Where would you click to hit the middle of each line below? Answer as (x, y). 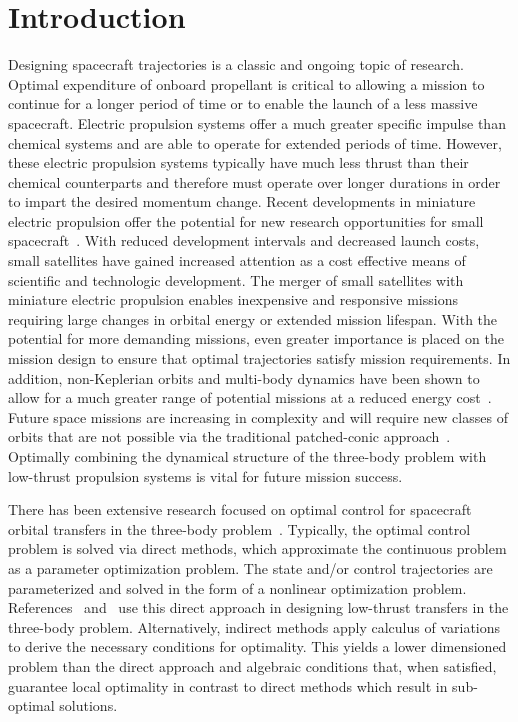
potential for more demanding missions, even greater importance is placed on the (256, 338)
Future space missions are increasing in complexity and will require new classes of (258, 416)
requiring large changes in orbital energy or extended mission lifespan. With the (253, 318)
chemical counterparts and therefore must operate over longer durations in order (254, 181)
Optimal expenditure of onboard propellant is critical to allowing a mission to (246, 83)
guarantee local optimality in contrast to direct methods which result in (228, 685)
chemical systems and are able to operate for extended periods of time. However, (255, 142)
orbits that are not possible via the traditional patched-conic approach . (229, 436)
